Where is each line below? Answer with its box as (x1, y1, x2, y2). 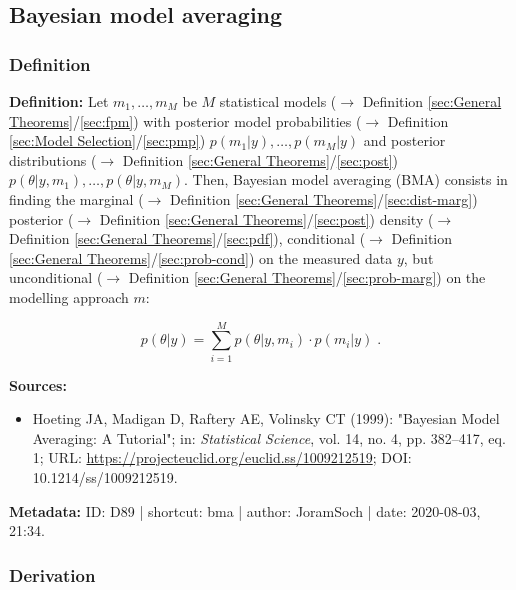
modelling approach (9, 286, 129, 307)
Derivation (9, 562, 96, 587)
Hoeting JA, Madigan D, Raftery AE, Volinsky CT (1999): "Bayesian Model (32, 408, 500, 429)
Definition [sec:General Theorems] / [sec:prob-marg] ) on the (128, 267, 486, 288)
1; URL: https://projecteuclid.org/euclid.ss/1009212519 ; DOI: (32, 447, 412, 468)
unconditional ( (9, 267, 103, 288)
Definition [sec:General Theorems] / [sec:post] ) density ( (99, 208, 434, 229)
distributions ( (9, 149, 97, 170)
